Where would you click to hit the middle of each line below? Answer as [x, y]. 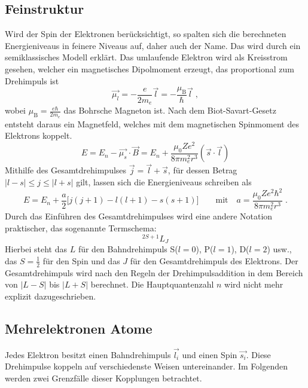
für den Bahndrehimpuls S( [128, 249]
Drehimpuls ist [32, 80]
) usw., [279, 249]
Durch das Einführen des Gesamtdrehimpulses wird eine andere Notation [139, 216]
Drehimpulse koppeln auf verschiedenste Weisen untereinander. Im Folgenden [146, 366]
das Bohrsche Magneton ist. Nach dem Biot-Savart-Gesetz [170, 110]
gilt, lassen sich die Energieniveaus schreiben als [164, 182]
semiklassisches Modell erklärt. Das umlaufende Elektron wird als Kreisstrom [146, 57]
